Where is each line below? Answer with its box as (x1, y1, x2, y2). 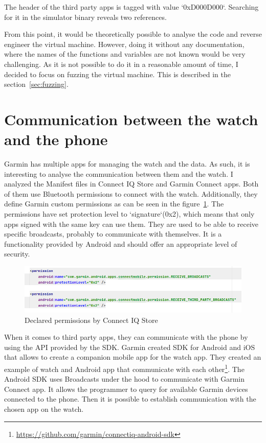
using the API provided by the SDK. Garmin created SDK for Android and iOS (4, 341, 255, 352)
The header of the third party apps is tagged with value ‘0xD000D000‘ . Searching (4, 2, 259, 12)
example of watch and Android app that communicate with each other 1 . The (4, 362, 245, 374)
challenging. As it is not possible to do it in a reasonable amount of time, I (4, 58, 238, 69)
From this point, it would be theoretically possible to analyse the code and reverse (4, 29, 262, 39)
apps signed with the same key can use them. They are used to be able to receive (4, 218, 258, 229)
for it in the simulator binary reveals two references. (4, 11, 167, 22)
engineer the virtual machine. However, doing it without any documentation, (4, 38, 245, 49)
